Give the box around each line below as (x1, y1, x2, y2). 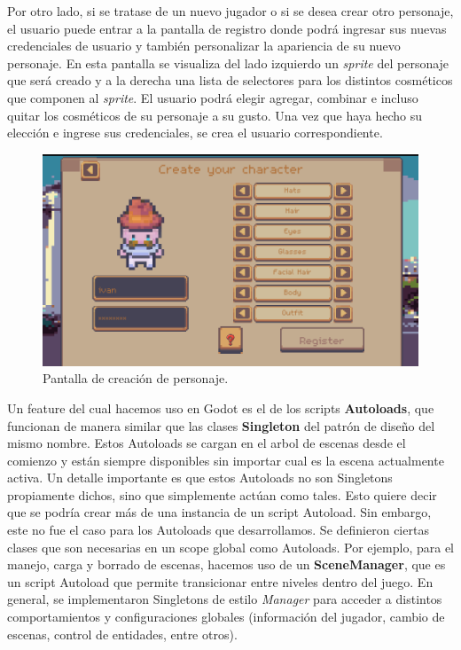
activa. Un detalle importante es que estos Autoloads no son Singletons (7, 468, 393, 487)
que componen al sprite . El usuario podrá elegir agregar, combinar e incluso (7, 88, 418, 106)
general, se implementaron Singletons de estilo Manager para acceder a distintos (7, 590, 442, 608)
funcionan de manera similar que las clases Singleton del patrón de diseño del (7, 416, 435, 435)
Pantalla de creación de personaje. (43, 369, 229, 388)
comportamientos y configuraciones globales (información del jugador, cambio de (7, 607, 445, 626)
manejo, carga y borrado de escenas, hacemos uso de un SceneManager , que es (7, 555, 446, 574)
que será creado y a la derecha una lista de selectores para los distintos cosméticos (7, 71, 453, 90)
